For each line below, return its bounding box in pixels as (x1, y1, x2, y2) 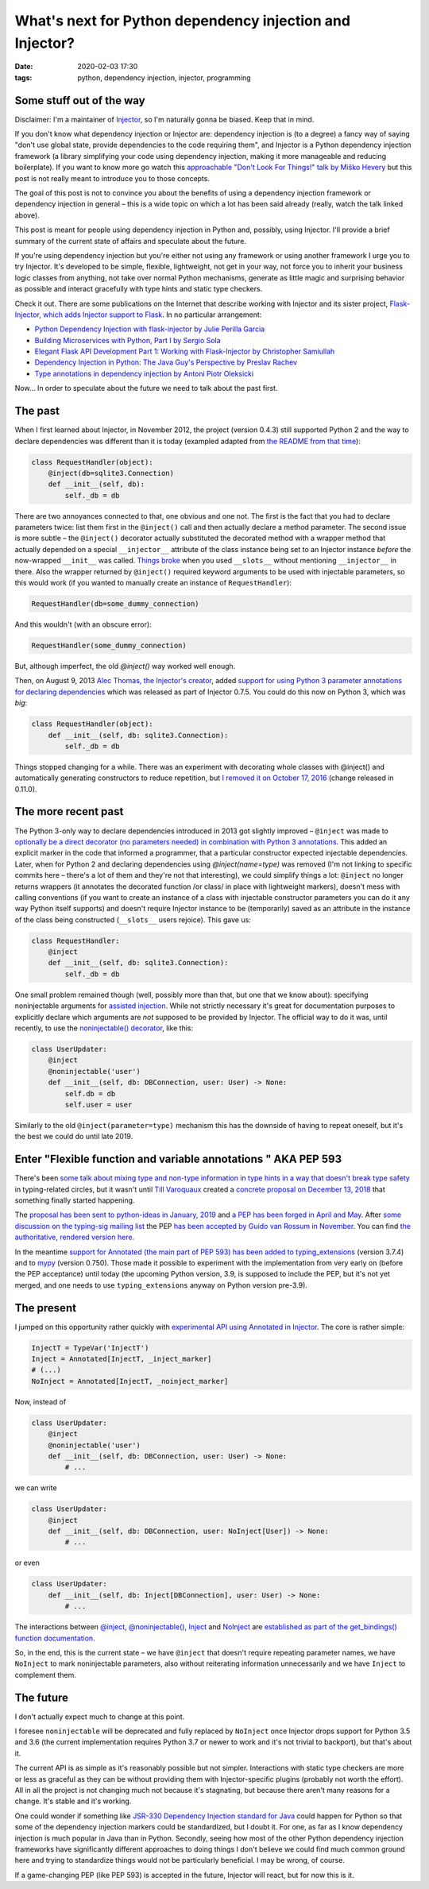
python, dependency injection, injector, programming (77, 72, 251, 83)
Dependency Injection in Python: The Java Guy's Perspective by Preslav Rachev (34, 357, 298, 367)
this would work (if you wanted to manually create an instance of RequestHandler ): (14, 578, 292, 588)
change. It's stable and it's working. (14, 1796, 132, 1806)
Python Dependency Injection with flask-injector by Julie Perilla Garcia (34, 324, 265, 334)
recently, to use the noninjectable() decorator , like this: (14, 1023, 194, 1033)
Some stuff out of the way (14, 94, 146, 107)
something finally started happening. (14, 1196, 135, 1205)
